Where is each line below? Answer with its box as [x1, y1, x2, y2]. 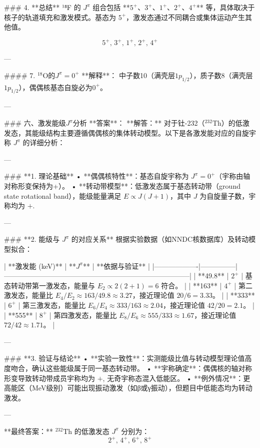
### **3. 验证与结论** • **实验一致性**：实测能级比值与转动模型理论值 [4, 353, 245, 363]
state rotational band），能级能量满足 [4, 190, 121, 201]
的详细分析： [22, 137, 65, 148]
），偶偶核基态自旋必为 [18, 82, 92, 92]
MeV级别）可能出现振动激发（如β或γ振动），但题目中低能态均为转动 [31, 382, 252, 393]
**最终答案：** [4, 425, 53, 436]
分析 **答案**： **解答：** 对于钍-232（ [72, 118, 205, 128]
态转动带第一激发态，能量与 [4, 280, 95, 290]
